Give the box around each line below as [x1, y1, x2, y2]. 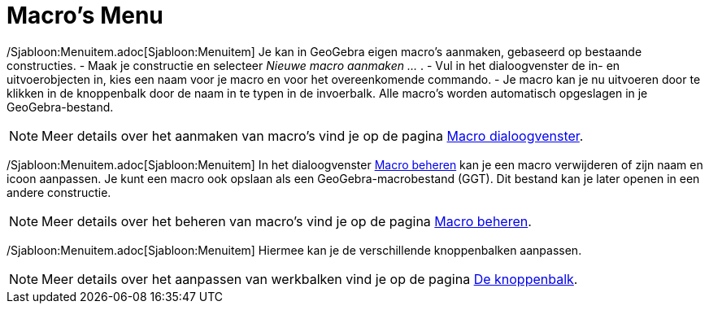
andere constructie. [7, 185, 111, 199]
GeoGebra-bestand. [7, 99, 114, 114]
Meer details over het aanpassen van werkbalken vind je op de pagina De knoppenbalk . [41, 270, 578, 287]
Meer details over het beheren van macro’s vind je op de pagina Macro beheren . [41, 212, 532, 229]
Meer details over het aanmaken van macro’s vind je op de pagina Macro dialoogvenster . [41, 127, 584, 144]
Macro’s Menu [7, 2, 163, 29]
